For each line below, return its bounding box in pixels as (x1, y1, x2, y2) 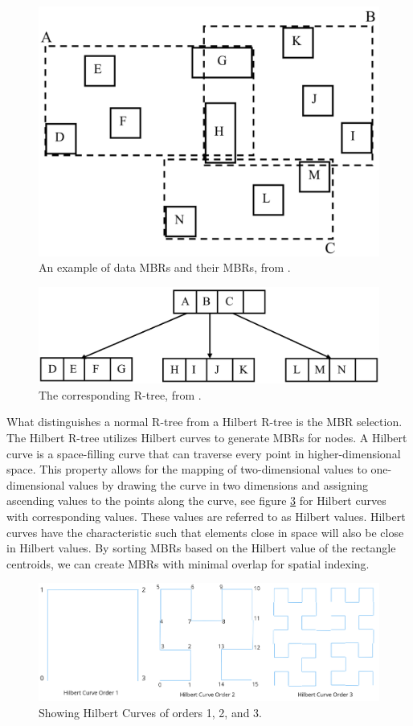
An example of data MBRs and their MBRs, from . (39, 259, 291, 276)
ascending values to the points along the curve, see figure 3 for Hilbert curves (6, 492, 386, 509)
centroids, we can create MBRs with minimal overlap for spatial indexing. (6, 555, 370, 572)
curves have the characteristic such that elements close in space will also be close (6, 523, 404, 540)
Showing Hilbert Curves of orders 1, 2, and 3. (39, 703, 262, 720)
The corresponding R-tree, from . (39, 386, 202, 403)
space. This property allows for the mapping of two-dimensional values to (6, 461, 367, 478)
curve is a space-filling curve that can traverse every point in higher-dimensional (6, 445, 401, 461)
